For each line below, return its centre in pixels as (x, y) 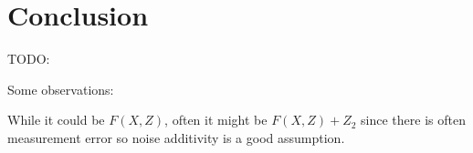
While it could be (56, 120)
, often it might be (216, 120)
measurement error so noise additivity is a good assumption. (176, 137)
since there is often (413, 120)
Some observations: (61, 89)
